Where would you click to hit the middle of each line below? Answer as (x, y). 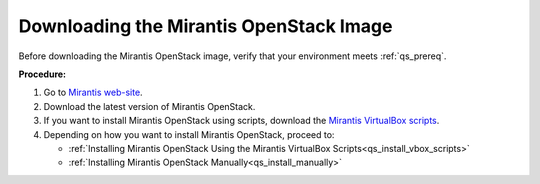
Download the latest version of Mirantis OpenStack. (149, 106)
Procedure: (42, 74)
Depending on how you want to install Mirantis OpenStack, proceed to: (189, 134)
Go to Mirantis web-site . (93, 92)
